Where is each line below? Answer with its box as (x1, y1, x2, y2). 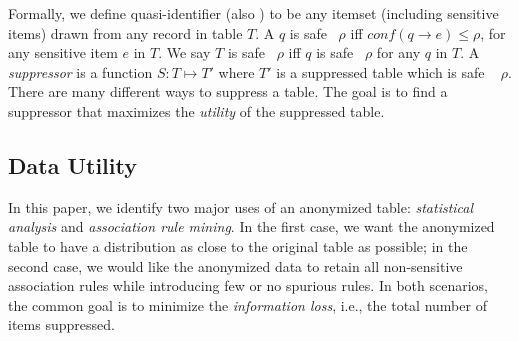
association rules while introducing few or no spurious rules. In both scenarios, (8, 275, 488, 296)
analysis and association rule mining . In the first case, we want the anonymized (8, 216, 495, 237)
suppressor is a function (8, 61, 153, 82)
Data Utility (8, 149, 137, 180)
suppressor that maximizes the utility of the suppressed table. (8, 100, 385, 121)
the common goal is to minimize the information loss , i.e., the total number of (8, 294, 487, 315)
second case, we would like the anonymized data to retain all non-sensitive (8, 255, 463, 276)
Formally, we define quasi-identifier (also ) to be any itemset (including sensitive (8, 3, 499, 23)
